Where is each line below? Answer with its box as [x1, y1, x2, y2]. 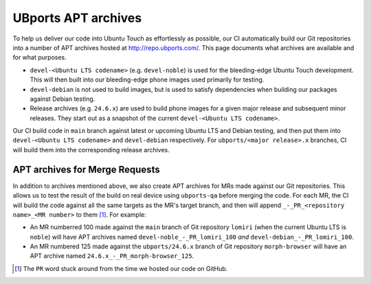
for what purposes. [12, 54, 67, 62]
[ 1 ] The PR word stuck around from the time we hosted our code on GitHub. [14, 264, 228, 272]
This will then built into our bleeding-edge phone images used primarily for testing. [30, 75, 265, 84]
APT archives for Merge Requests [12, 163, 161, 175]
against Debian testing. [30, 95, 95, 103]
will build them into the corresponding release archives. [12, 145, 170, 154]
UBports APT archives [12, 10, 142, 25]
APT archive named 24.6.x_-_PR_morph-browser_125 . [30, 252, 194, 260]
